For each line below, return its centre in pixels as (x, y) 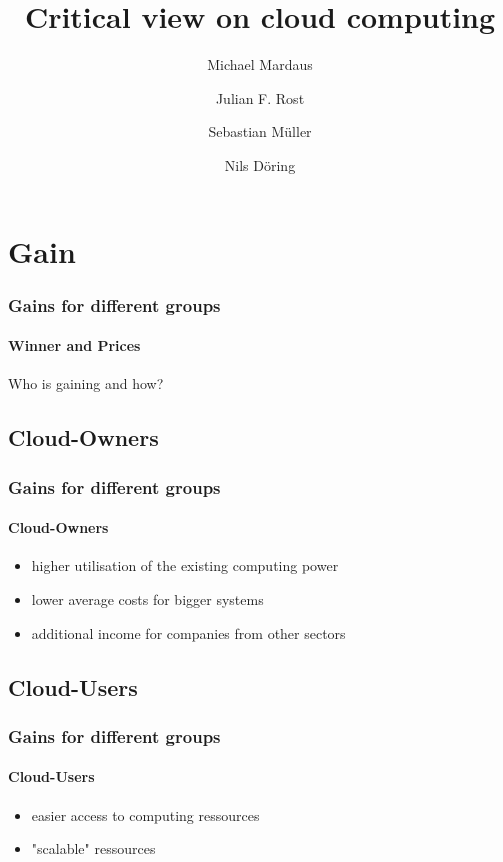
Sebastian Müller (260, 131)
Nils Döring (260, 164)
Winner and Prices (74, 345)
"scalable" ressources (93, 848)
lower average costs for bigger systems (147, 598)
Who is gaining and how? (86, 383)
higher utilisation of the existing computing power (185, 565)
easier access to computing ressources (145, 814)
